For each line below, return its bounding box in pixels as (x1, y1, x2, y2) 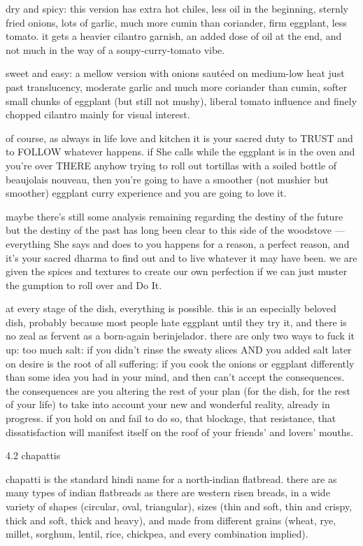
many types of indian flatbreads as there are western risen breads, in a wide (6, 485, 330, 500)
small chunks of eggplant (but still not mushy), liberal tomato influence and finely (6, 93, 357, 108)
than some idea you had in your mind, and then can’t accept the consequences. (6, 370, 345, 384)
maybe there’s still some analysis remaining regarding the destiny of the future (6, 209, 343, 223)
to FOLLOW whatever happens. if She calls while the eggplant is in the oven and (6, 144, 355, 159)
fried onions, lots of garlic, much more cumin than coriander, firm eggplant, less (6, 15, 347, 29)
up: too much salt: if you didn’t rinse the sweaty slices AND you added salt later (6, 342, 352, 357)
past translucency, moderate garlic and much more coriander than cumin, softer (6, 79, 348, 94)
